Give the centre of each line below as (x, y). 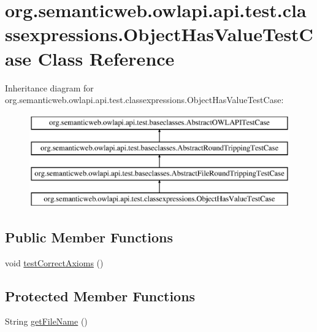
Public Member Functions (89, 237)
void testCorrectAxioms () (54, 262)
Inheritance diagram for (49, 87)
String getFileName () (46, 321)
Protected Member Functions (100, 295)
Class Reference (106, 58)
